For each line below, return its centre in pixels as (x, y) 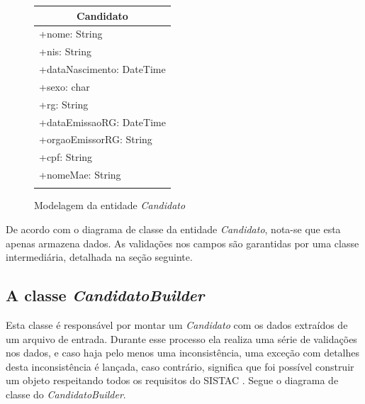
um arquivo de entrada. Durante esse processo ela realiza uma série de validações (181, 338)
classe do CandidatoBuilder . (66, 394)
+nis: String (66, 51)
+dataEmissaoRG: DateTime (102, 122)
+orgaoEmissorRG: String (96, 139)
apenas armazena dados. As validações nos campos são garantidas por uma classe (182, 243)
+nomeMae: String (80, 175)
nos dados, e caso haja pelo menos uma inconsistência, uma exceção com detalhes (183, 353)
